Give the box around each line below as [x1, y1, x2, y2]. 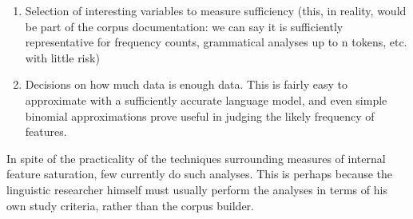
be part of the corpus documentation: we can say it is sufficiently [25, 18, 344, 34]
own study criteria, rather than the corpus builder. [6, 197, 254, 213]
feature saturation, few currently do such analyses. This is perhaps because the [6, 165, 393, 182]
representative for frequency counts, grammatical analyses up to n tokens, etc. [25, 34, 407, 50]
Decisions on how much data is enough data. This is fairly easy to [25, 76, 347, 93]
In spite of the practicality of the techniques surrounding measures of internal [6, 149, 386, 166]
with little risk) [25, 49, 100, 66]
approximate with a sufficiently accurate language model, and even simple [25, 91, 387, 108]
